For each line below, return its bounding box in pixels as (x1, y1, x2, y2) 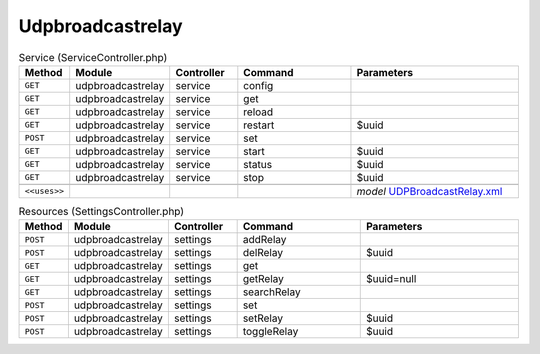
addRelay (242, 233, 287, 247)
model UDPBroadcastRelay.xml (356, 184, 503, 198)
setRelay (242, 311, 284, 325)
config (243, 78, 274, 92)
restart (243, 118, 275, 132)
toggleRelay (242, 325, 299, 339)
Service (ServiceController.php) (18, 50, 168, 64)
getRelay (242, 272, 285, 286)
